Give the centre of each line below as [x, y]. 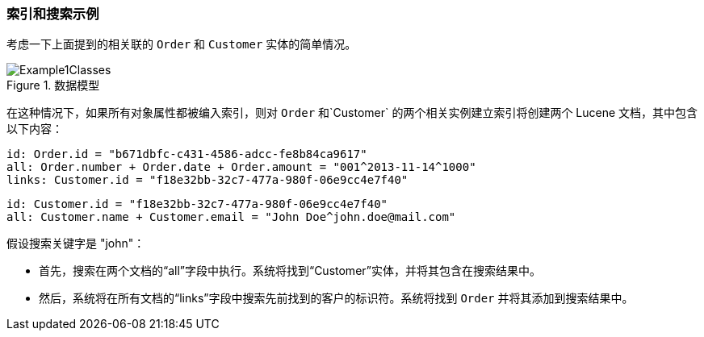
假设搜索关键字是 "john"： [76, 243]
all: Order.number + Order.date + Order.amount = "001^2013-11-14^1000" [241, 167]
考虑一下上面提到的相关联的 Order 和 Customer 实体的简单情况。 [182, 44]
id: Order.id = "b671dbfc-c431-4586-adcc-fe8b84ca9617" [187, 154]
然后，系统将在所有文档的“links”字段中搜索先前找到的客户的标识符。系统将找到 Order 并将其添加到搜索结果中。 [336, 298]
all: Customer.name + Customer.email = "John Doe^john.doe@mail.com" [231, 217]
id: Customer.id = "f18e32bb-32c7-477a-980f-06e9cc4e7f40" [197, 204]
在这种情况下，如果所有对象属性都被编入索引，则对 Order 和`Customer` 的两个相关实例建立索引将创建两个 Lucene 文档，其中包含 [352, 113]
